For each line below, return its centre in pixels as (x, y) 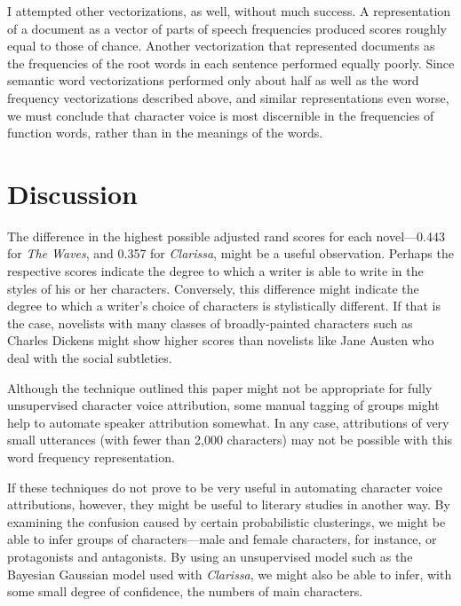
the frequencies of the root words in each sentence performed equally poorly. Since (231, 63)
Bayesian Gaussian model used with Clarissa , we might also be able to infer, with (230, 574)
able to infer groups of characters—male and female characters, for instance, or (222, 539)
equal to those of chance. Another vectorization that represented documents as (221, 46)
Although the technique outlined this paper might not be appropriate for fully (220, 387)
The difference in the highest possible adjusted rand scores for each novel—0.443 (226, 236)
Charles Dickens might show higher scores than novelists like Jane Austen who (221, 340)
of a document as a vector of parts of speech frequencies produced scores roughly (227, 28)
